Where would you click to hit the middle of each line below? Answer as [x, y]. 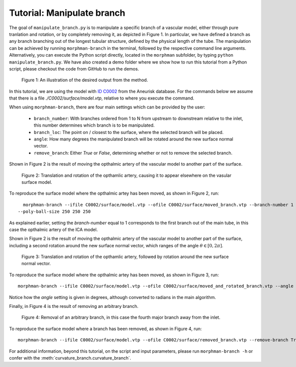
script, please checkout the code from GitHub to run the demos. [74, 68]
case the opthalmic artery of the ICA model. [54, 230]
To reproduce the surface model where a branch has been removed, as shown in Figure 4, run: [105, 329]
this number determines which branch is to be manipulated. [94, 125]
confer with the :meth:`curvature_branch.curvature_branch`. [70, 358]
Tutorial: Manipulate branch [67, 13]
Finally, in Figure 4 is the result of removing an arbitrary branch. [74, 306]
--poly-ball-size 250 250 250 [55, 212]
